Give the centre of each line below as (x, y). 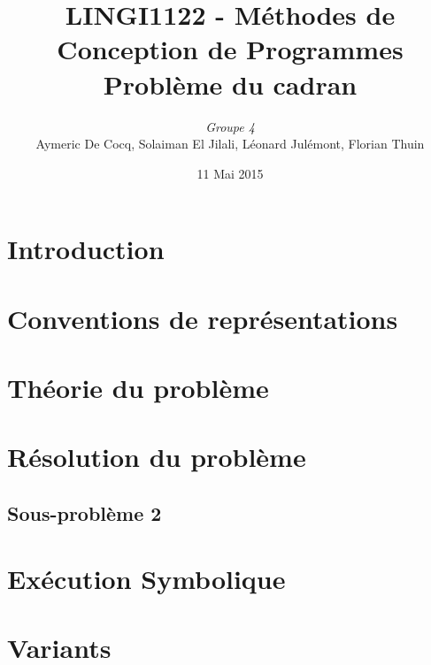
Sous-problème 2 (85, 512)
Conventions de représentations (203, 318)
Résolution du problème (157, 457)
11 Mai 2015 (230, 173)
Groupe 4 (230, 126)
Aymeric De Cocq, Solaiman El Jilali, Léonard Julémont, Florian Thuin (230, 144)
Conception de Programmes (230, 49)
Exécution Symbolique (146, 578)
